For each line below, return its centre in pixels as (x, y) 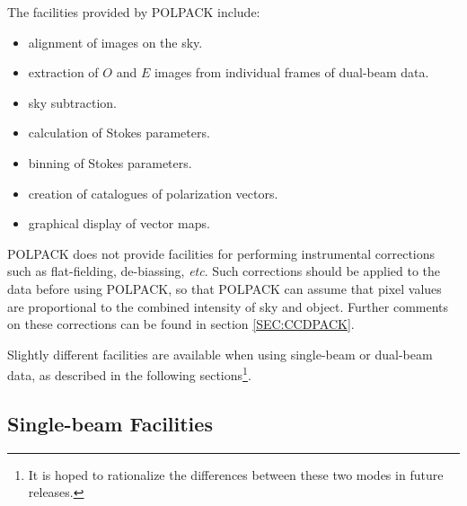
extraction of (63, 72)
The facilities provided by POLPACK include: (134, 12)
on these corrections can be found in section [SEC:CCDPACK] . (181, 324)
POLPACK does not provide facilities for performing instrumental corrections (221, 253)
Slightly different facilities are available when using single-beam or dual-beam (220, 354)
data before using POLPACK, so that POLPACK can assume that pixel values (225, 288)
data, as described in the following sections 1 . (129, 373)
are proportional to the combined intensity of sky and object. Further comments (228, 306)
